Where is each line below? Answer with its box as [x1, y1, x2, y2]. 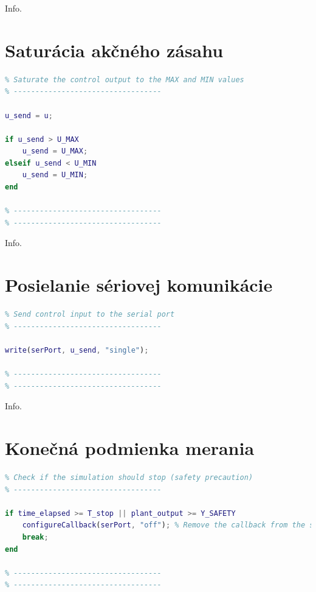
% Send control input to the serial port [5, 310, 175, 319]
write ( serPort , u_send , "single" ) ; [5, 345, 149, 354]
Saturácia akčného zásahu [5, 37, 224, 62]
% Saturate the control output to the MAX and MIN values [5, 75, 244, 84]
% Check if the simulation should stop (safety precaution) [5, 473, 253, 482]
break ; [22, 533, 49, 541]
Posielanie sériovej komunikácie [5, 272, 273, 297]
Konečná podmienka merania [5, 435, 255, 460]
